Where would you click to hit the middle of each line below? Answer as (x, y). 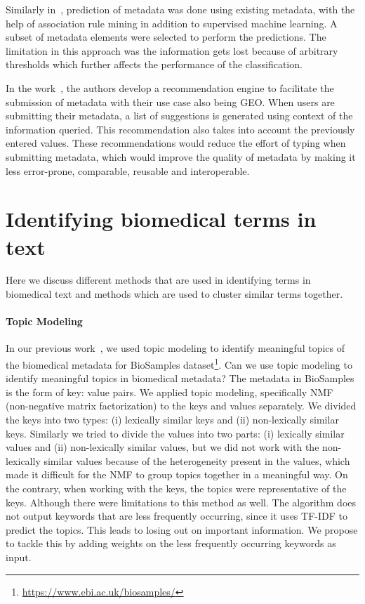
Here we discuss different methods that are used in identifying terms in (158, 280)
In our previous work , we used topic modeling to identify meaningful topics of (175, 348)
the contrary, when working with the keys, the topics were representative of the (176, 488)
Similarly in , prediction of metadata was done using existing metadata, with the (180, 9)
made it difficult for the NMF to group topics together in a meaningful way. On (177, 474)
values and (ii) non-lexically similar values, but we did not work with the (162, 447)
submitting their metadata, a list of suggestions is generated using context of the (179, 116)
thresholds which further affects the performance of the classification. (154, 64)
